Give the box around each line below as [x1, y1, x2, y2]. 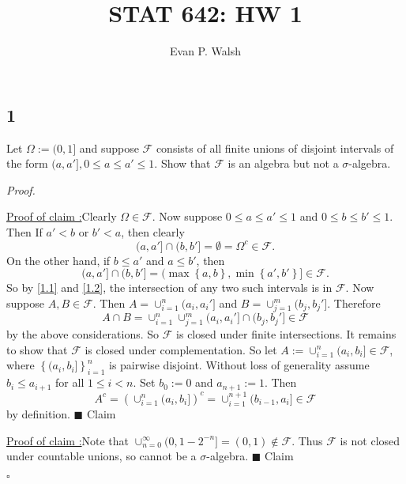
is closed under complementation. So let [85, 341, 277, 357]
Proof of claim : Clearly [6, 208, 117, 225]
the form [6, 155, 48, 172]
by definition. [6, 405, 70, 422]
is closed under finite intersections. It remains [176, 326, 397, 342]
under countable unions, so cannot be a [6, 448, 197, 464]
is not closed [340, 432, 400, 448]
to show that [6, 341, 68, 357]
